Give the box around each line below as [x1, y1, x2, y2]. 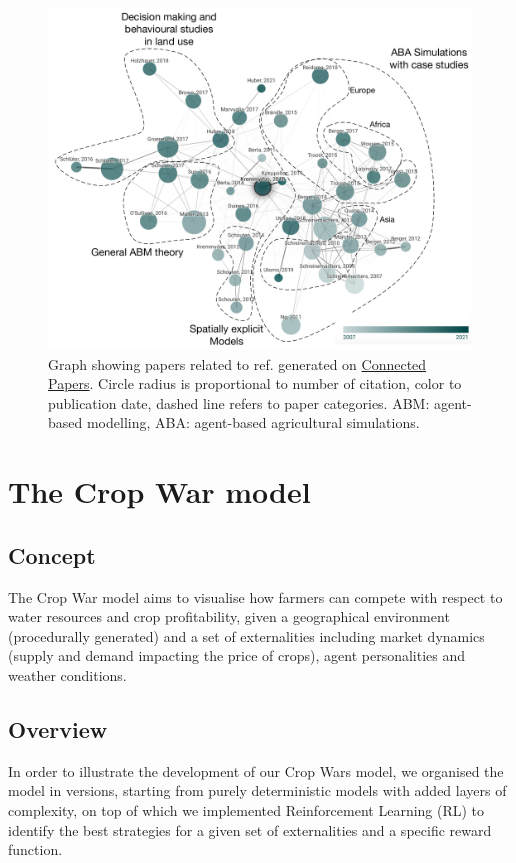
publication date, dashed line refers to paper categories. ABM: [48, 392, 430, 413]
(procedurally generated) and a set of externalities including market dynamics [8, 625, 485, 646]
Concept [8, 539, 96, 570]
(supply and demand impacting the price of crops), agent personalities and [8, 645, 466, 666]
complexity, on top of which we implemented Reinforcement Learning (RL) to [8, 799, 485, 820]
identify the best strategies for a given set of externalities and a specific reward [8, 819, 492, 840]
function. [8, 839, 63, 860]
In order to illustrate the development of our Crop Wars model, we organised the [8, 760, 504, 781]
